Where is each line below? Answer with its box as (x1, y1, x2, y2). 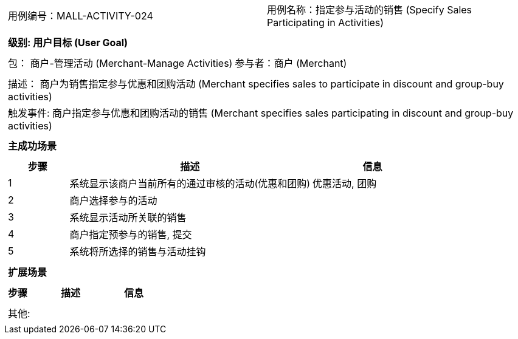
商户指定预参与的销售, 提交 (69, 228, 192, 241)
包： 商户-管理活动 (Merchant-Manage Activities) (8, 57, 233, 69)
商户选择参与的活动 (69, 194, 157, 207)
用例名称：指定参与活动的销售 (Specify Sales (267, 4, 472, 16)
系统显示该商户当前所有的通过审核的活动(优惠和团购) (69, 177, 311, 190)
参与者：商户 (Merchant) (235, 57, 347, 69)
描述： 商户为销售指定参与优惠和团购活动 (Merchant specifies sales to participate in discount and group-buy (8, 78, 504, 90)
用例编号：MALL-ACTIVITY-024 (8, 10, 153, 22)
